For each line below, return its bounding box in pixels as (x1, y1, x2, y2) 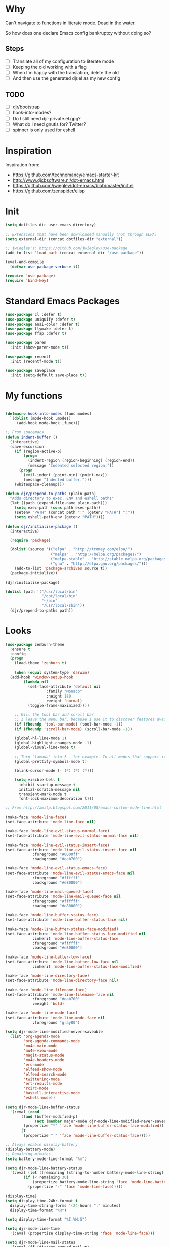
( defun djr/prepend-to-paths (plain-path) (5, 491, 96, 496)
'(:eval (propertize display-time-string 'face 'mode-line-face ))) (10, 1231, 155, 1236)
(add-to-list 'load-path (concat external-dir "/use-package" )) (5, 250, 144, 255)
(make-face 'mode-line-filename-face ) (5, 987, 87, 992)
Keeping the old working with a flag (12, 64, 87, 70)
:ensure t (10, 647, 30, 652)
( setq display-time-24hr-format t (5, 1198, 78, 1203)
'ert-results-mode (23, 1081, 62, 1086)
